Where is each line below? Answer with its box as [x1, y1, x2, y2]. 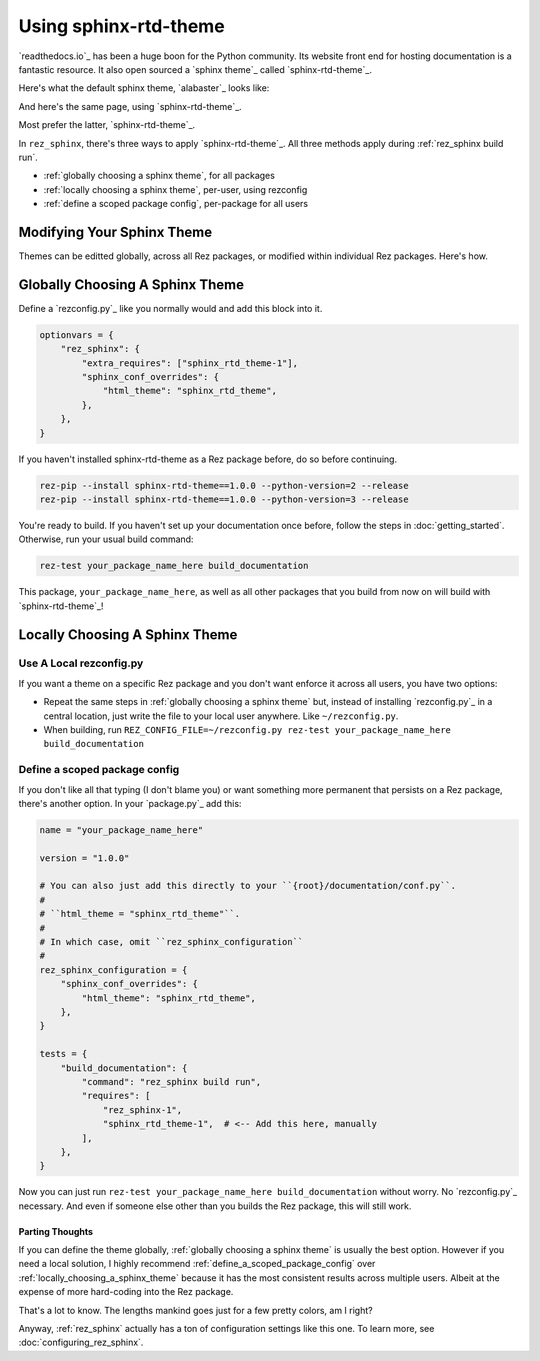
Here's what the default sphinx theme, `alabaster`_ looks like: [18, 82, 270, 94]
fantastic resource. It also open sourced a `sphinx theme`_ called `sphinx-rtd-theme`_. [18, 63, 372, 75]
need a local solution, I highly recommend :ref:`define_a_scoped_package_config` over [18, 1258, 376, 1270]
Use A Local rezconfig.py [18, 656, 144, 670]
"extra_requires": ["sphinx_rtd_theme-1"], [81, 357, 299, 369]
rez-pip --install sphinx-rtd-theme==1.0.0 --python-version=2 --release [39, 480, 409, 491]
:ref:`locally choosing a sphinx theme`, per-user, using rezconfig [43, 183, 308, 195]
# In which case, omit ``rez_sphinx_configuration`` [39, 936, 304, 948]
